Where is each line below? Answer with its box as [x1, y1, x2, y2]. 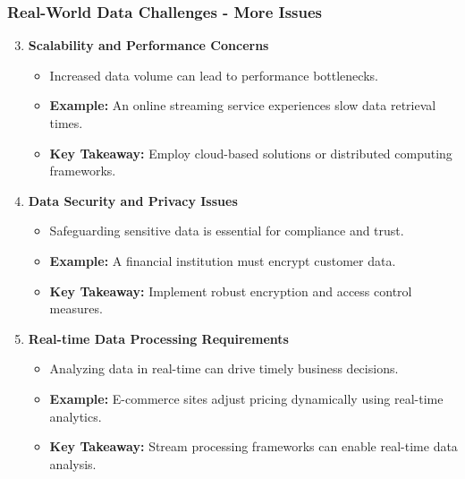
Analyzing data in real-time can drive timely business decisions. [49, 359, 399, 378]
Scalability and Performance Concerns [28, 36, 269, 55]
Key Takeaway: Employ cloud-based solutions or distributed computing [49, 143, 452, 162]
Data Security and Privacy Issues [28, 191, 238, 210]
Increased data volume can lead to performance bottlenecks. [49, 65, 378, 84]
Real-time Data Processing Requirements [28, 329, 289, 347]
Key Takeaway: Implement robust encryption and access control [49, 281, 412, 300]
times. [49, 114, 83, 132]
